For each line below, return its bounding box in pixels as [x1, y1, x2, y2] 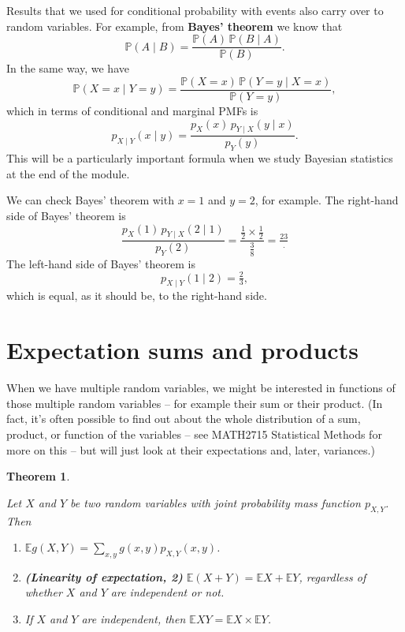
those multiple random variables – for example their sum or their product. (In [6, 395, 383, 411]
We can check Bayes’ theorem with [6, 192, 174, 208]
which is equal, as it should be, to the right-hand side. [6, 287, 267, 304]
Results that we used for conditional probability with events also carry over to [6, 2, 384, 18]
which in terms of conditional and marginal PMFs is [6, 102, 258, 118]
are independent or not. [110, 584, 225, 600]
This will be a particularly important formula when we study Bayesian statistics [6, 150, 393, 166]
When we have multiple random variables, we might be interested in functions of [6, 380, 396, 396]
